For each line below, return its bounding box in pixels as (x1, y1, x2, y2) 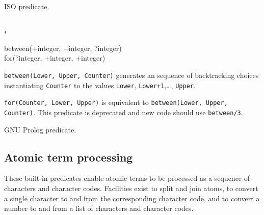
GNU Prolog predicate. (4, 124, 76, 135)
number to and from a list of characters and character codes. (4, 203, 194, 213)
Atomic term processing (4, 149, 133, 165)
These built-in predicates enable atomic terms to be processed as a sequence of (4, 173, 250, 183)
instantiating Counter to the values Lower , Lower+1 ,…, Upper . (4, 79, 196, 90)
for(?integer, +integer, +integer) (4, 52, 105, 63)
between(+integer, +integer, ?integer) (4, 42, 122, 53)
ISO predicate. (4, 1, 49, 11)
